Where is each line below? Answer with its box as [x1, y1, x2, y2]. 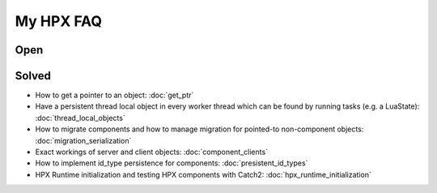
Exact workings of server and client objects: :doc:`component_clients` [35, 147, 269, 157]
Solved [15, 69, 52, 83]
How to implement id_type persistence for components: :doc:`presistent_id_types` [35, 158, 308, 168]
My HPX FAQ [15, 12, 103, 30]
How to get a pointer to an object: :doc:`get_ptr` [35, 90, 194, 101]
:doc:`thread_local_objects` [35, 113, 125, 122]
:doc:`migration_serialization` [35, 135, 132, 145]
